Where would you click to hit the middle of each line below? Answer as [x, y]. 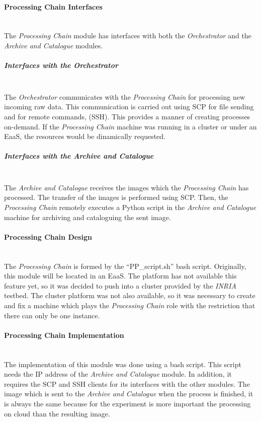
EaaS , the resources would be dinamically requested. [85, 136]
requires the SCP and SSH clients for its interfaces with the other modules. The [127, 383]
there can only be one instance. [52, 315]
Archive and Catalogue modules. [54, 45]
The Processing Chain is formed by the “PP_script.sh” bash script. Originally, [125, 266]
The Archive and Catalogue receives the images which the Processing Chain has [126, 187]
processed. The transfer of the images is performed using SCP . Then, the [116, 197]
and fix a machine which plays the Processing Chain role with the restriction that [130, 305]
